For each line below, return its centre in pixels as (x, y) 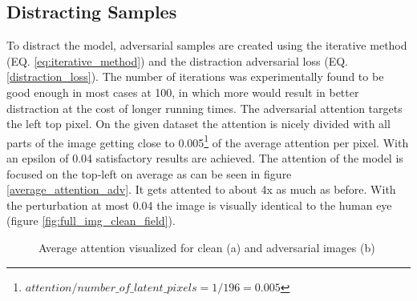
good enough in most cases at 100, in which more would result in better (183, 92)
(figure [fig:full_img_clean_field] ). (91, 221)
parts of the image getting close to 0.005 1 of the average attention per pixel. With (208, 141)
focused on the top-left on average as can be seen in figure (149, 173)
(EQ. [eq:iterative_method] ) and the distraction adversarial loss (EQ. (177, 60)
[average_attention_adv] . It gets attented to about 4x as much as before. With (201, 189)
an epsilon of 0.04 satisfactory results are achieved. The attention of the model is (205, 158)
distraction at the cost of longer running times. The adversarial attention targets (204, 108)
